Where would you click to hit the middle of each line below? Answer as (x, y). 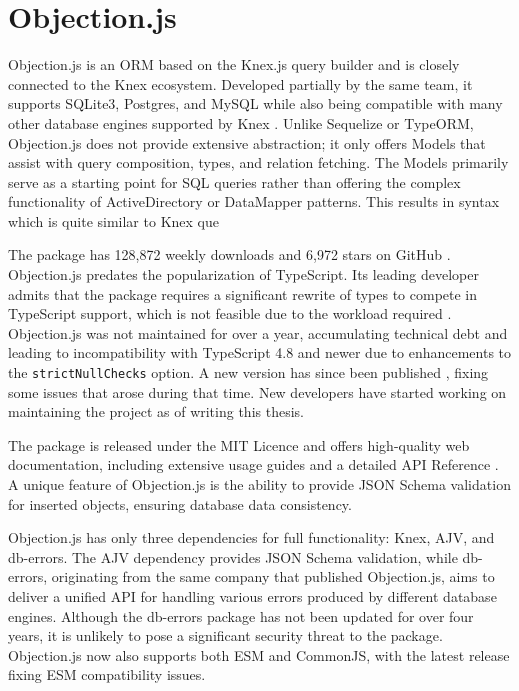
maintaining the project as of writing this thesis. (156, 411)
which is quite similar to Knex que (113, 220)
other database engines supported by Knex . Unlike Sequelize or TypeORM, (241, 122)
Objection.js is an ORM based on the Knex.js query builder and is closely (234, 64)
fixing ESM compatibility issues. (107, 674)
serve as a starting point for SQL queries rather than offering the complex (234, 181)
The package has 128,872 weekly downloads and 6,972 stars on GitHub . (229, 254)
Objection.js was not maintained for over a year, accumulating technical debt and (258, 332)
